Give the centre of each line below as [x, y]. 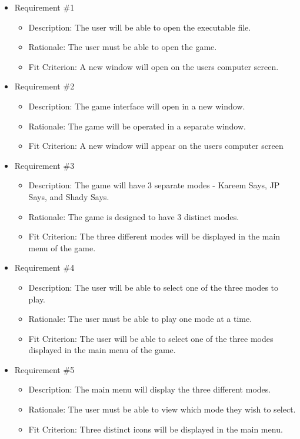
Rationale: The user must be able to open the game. [123, 47]
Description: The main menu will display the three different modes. [150, 389]
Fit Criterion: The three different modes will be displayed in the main [154, 236]
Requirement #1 [44, 7]
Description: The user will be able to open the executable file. [140, 27]
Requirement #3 [44, 165]
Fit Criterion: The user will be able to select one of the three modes [151, 338]
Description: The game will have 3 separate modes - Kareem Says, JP [154, 185]
